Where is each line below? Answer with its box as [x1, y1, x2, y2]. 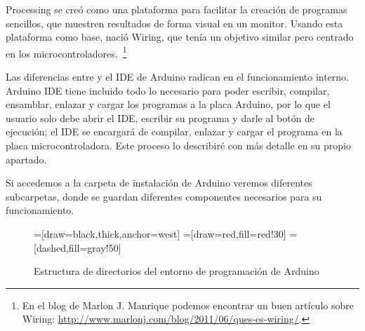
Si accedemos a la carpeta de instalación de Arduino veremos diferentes [6, 175, 312, 190]
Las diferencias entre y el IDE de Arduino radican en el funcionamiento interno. [6, 69, 350, 84]
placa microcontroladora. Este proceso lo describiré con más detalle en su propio [6, 138, 351, 152]
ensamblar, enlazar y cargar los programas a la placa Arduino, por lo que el [6, 97, 331, 112]
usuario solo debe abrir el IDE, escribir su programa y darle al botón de [6, 110, 315, 125]
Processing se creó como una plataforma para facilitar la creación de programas [6, 2, 347, 16]
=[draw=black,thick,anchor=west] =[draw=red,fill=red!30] [34, 226, 286, 241]
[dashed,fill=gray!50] [34, 240, 121, 255]
